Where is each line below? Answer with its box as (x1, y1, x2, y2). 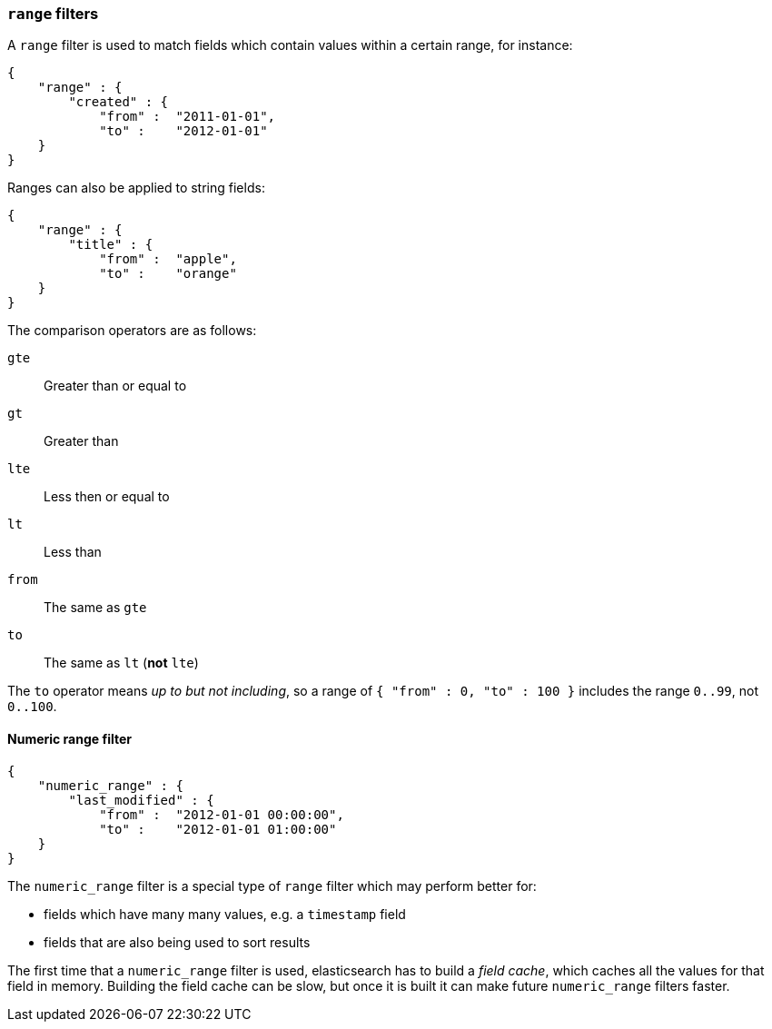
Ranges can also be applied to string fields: (7, 180, 265, 196)
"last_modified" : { (68, 792, 214, 807)
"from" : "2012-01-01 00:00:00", (99, 806, 344, 822)
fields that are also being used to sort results (44, 934, 311, 950)
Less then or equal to (44, 489, 170, 505)
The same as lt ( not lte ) (44, 655, 199, 671)
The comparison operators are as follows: (7, 322, 257, 339)
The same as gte (44, 599, 147, 616)
